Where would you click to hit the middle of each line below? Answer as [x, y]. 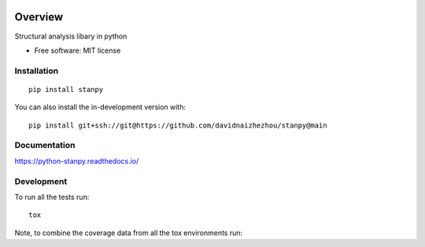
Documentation [45, 146]
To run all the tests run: [52, 197]
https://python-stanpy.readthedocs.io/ [77, 160]
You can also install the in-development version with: [100, 107]
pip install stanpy [66, 89]
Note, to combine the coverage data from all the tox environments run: [129, 233]
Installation [37, 71]
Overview [39, 17]
